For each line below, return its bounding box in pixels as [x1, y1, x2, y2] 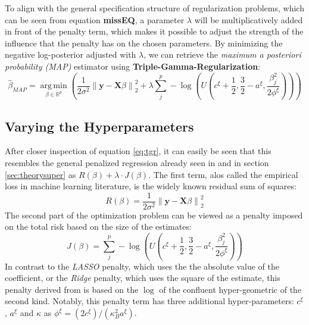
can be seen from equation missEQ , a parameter [5, 13, 185, 26]
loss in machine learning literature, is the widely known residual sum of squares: [5, 180, 296, 192]
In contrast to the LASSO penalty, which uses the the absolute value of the [5, 260, 279, 272]
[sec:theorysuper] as [5, 168, 76, 180]
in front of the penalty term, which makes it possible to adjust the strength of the [5, 25, 304, 37]
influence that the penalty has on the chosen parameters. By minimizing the [5, 36, 283, 49]
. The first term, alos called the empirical [148, 168, 298, 180]
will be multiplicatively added [194, 13, 303, 26]
